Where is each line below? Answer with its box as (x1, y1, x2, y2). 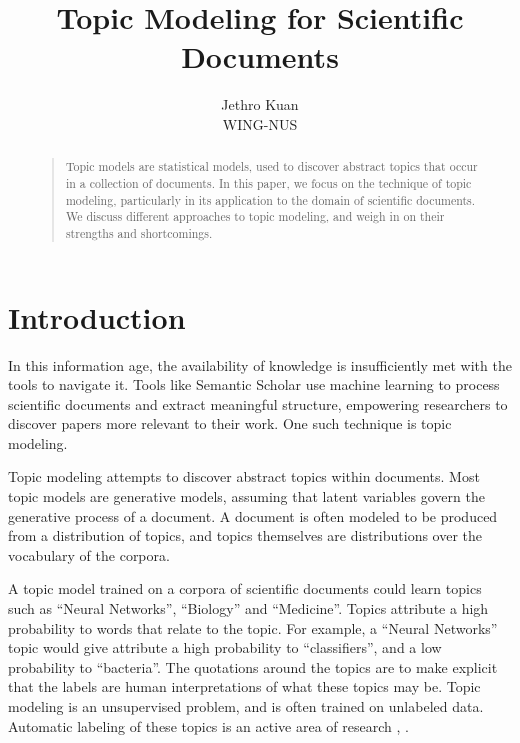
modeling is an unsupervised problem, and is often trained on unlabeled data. (8, 696, 484, 717)
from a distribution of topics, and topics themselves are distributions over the (8, 525, 483, 546)
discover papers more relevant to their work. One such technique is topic (8, 413, 452, 434)
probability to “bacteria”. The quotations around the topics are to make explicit (8, 656, 498, 677)
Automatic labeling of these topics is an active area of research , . (8, 715, 409, 736)
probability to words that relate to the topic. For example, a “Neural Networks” (8, 617, 498, 638)
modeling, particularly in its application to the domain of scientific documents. (65, 191, 476, 208)
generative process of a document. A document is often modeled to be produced (8, 505, 498, 526)
